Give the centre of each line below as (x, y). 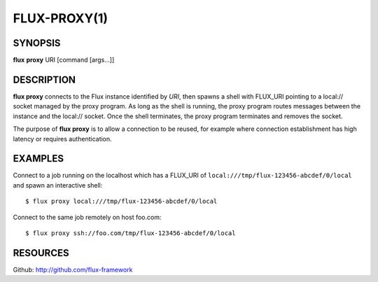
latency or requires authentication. (62, 139)
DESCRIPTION (44, 79)
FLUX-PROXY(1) (61, 18)
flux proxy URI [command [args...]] (64, 60)
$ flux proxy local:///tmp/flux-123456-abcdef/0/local (121, 202)
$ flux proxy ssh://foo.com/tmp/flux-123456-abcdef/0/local (131, 233)
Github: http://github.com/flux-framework (73, 269)
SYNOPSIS (37, 43)
